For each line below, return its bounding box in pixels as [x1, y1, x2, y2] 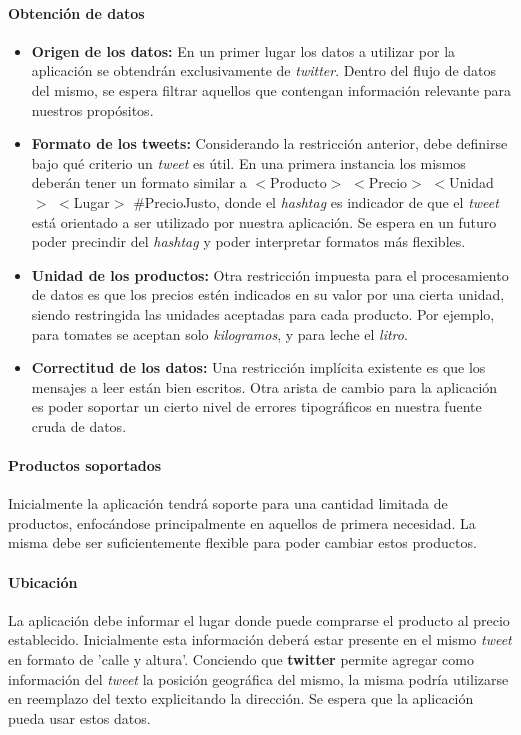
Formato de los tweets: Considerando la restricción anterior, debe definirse [31, 133, 508, 154]
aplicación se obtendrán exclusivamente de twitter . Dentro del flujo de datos [31, 60, 497, 81]
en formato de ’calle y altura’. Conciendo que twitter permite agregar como [8, 649, 474, 670]
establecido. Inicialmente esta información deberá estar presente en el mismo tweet [8, 629, 512, 650]
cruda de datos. [31, 415, 127, 436]
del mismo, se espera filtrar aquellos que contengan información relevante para [31, 79, 512, 100]
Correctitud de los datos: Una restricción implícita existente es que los [31, 357, 486, 378]
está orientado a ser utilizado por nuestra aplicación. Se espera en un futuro [31, 211, 497, 232]
